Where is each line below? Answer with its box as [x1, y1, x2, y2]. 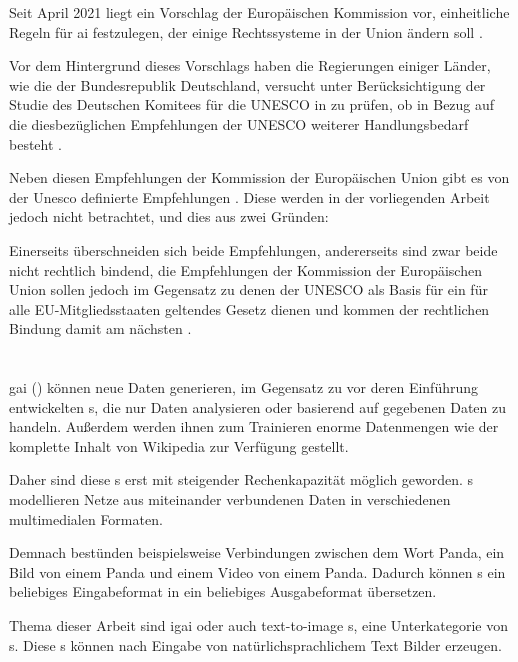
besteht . [9, 133, 62, 154]
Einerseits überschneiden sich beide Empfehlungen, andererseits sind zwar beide [9, 239, 498, 260]
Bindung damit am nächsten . [9, 318, 192, 339]
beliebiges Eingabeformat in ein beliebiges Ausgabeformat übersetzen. [9, 581, 437, 602]
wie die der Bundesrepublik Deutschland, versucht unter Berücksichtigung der [9, 74, 486, 95]
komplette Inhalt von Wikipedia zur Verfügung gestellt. [9, 435, 349, 456]
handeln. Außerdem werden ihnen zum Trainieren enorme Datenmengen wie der [9, 416, 499, 437]
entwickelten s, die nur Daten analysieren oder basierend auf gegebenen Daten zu [9, 396, 506, 417]
